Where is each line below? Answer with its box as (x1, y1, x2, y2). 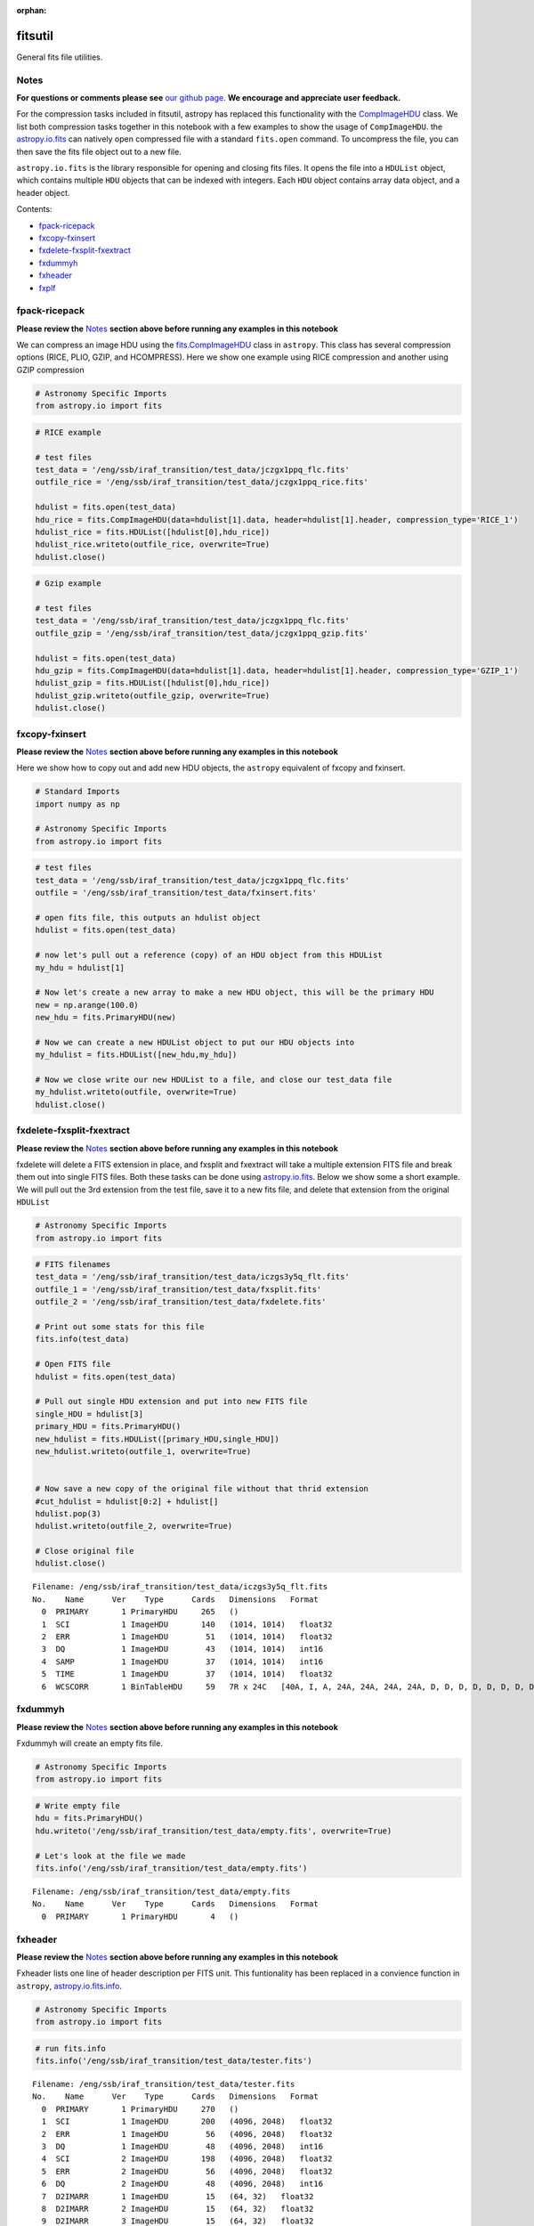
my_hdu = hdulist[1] (35, 963, 125, 972)
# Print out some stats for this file (35, 1322, 205, 1332)
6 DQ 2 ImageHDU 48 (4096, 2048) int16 (41, 2179, 324, 2189)
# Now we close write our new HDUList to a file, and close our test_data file (35, 1075, 392, 1085)
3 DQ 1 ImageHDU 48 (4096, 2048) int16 (41, 2141, 324, 2151)
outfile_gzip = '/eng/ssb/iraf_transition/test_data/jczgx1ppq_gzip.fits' (35, 628, 369, 638)
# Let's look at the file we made (35, 1850, 186, 1861)
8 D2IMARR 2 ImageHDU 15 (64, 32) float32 (41, 2204, 314, 2214)
